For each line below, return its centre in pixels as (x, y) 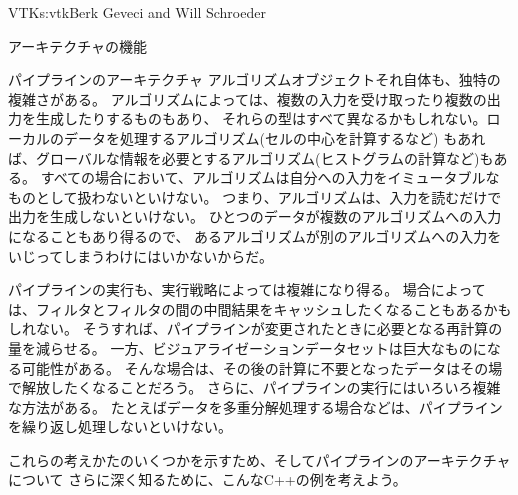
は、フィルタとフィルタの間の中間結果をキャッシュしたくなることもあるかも (260, 308)
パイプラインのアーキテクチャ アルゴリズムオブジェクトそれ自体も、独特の (254, 79)
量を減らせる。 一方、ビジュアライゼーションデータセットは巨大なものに (247, 347)
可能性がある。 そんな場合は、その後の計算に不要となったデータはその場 (262, 367)
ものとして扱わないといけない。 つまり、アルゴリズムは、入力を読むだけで (255, 196)
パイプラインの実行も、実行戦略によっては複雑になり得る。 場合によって (247, 289)
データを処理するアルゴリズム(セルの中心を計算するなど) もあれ (274, 137)
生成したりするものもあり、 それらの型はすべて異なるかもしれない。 (261, 118)
